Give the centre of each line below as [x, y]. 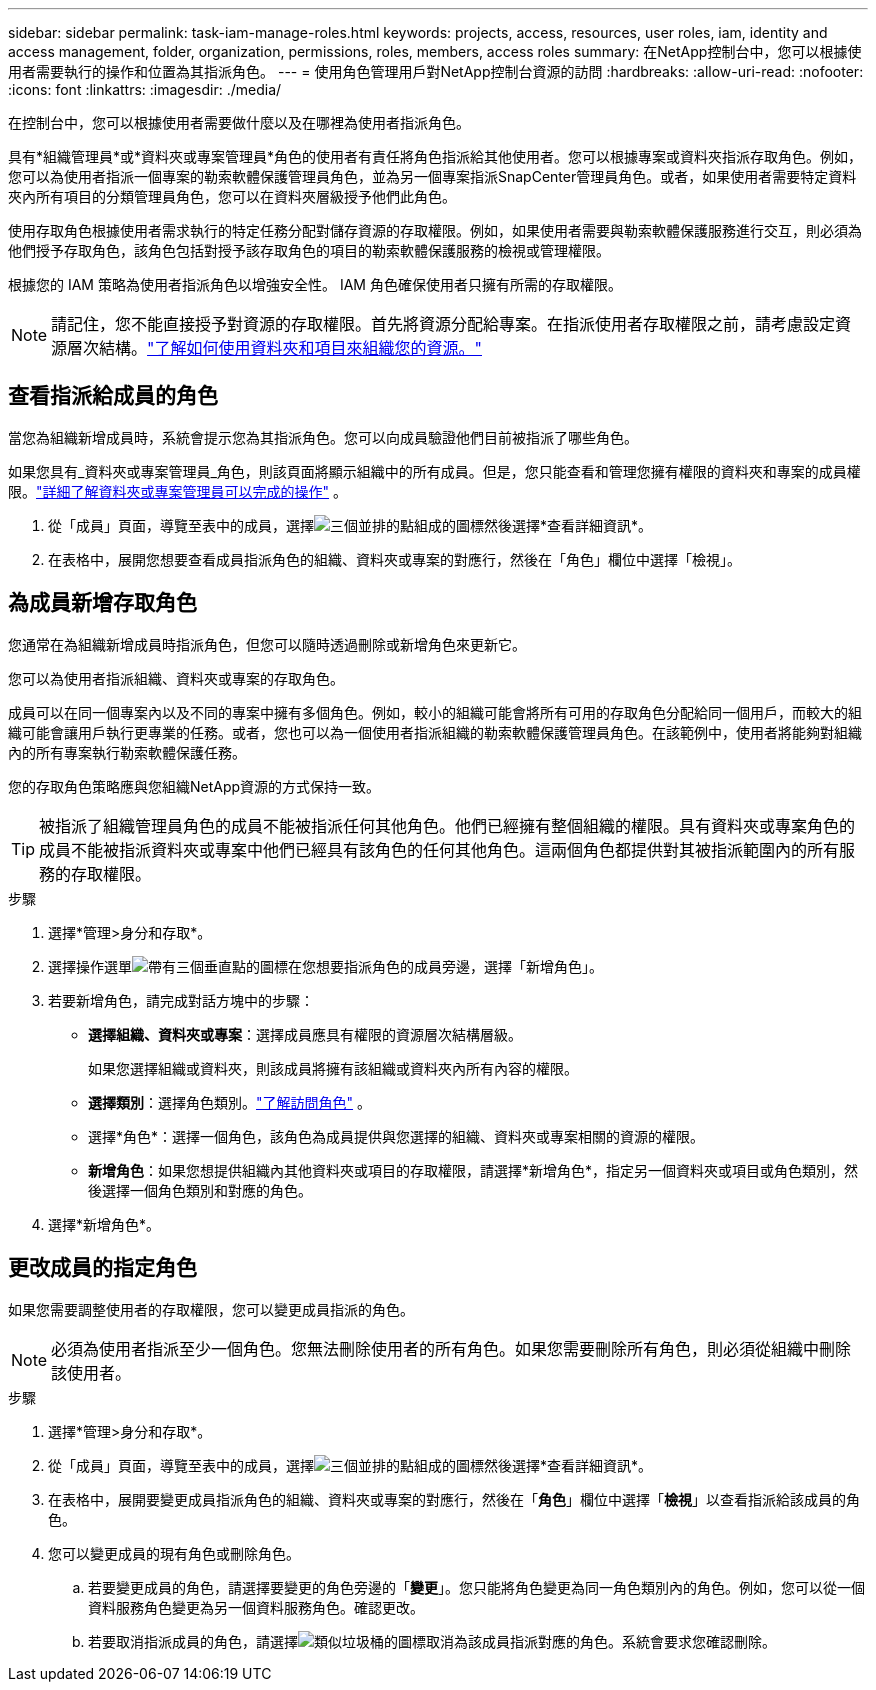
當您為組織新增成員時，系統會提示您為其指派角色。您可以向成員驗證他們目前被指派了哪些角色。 [323, 437]
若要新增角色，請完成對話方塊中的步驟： [181, 1000]
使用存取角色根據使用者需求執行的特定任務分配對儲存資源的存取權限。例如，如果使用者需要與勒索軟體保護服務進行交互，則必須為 [435, 230]
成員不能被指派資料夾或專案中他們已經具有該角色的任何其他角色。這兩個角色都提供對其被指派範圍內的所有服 [447, 849]
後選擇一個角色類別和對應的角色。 [200, 1190]
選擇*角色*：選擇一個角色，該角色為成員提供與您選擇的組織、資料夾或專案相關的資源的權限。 [396, 1136]
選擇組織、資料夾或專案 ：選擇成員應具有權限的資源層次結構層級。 [305, 1034]
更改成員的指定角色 [102, 1268]
